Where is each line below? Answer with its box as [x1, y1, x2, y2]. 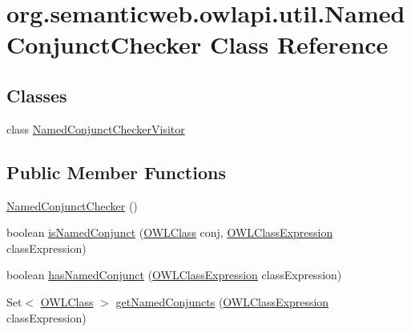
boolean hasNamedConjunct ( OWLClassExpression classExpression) [6, 266, 342, 283]
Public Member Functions [6, 159, 226, 184]
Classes [6, 82, 67, 107]
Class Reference [209, 28, 389, 61]
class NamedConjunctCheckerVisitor [6, 120, 185, 137]
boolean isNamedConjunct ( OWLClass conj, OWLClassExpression [6, 224, 333, 241]
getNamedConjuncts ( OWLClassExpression [115, 293, 329, 310]
